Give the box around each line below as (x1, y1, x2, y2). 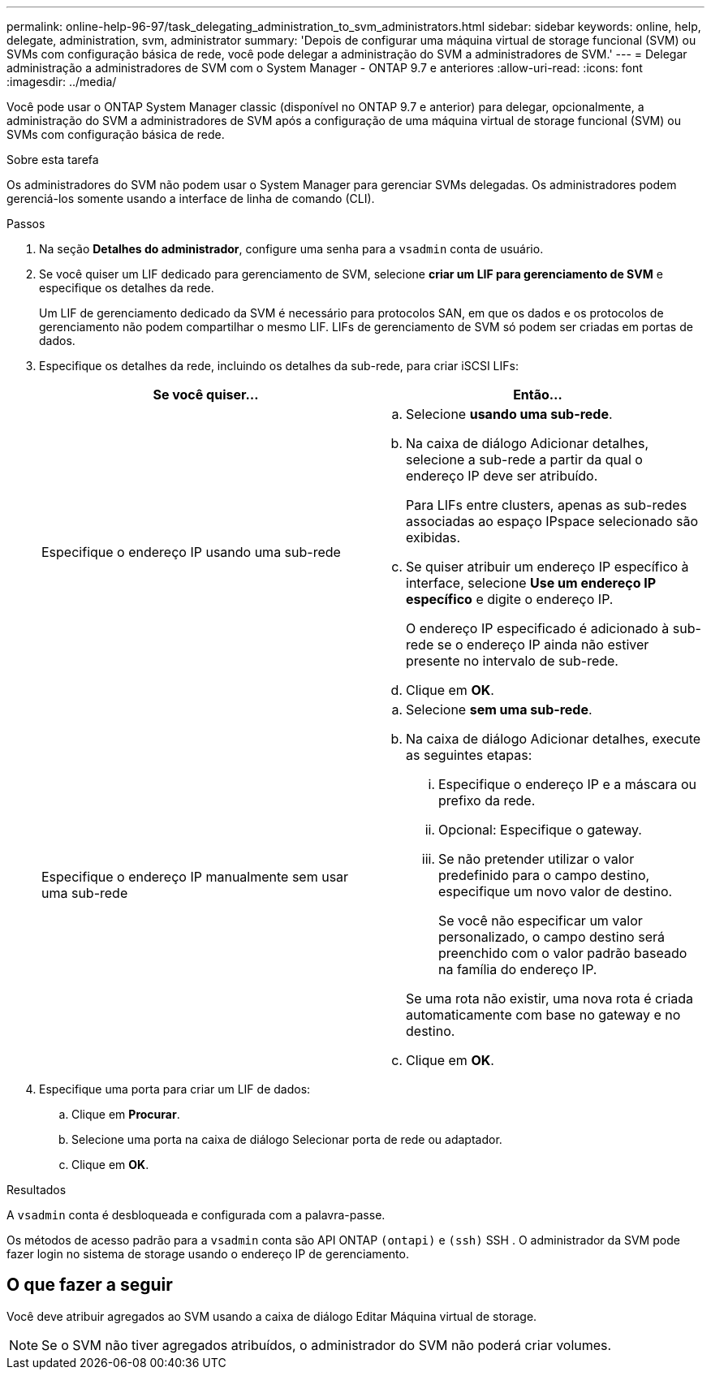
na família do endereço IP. (438, 961, 597, 977)
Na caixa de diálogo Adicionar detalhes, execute (406, 731, 701, 747)
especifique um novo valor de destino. (438, 883, 673, 899)
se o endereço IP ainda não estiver (437, 636, 649, 653)
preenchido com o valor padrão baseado (438, 945, 687, 961)
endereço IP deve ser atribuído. (406, 468, 598, 484)
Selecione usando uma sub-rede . (406, 406, 613, 422)
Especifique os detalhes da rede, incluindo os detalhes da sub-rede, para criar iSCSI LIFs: (39, 359, 519, 373)
